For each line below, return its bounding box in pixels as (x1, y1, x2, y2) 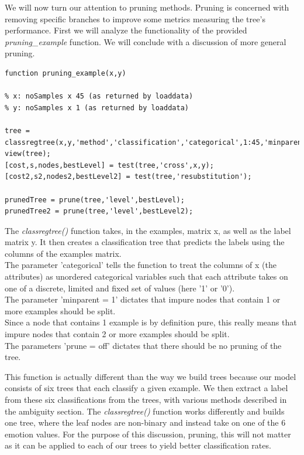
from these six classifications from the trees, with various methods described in (5, 393, 287, 405)
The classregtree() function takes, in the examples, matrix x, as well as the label (5, 224, 291, 236)
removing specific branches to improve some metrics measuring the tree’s (5, 12, 265, 25)
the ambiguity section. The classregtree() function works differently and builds (5, 405, 285, 417)
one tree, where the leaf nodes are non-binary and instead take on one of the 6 (5, 416, 286, 429)
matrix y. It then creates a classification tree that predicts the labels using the (5, 236, 285, 248)
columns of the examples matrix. (5, 247, 122, 259)
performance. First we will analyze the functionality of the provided (5, 24, 247, 36)
